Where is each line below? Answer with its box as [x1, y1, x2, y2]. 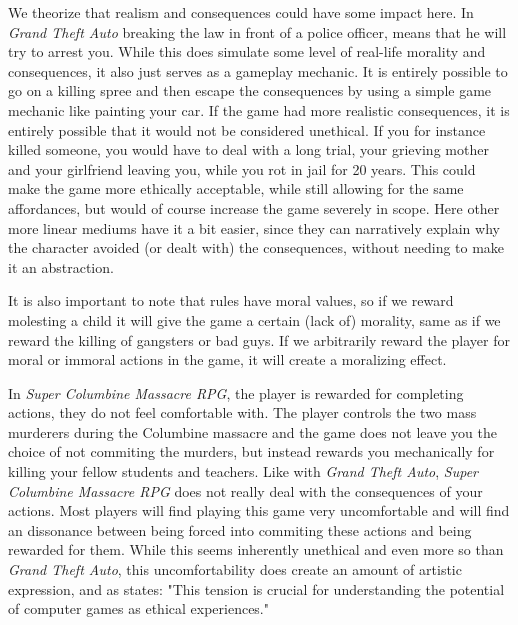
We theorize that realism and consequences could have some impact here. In [8, 2, 474, 22]
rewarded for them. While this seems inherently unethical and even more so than [8, 539, 504, 560]
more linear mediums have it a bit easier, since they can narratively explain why [8, 217, 500, 238]
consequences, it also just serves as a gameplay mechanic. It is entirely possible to [8, 60, 508, 81]
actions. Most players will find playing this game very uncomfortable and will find [8, 500, 510, 521]
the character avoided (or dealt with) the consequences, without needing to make [8, 237, 505, 258]
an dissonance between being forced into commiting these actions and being [8, 519, 472, 540]
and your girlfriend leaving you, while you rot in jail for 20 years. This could [8, 158, 476, 179]
